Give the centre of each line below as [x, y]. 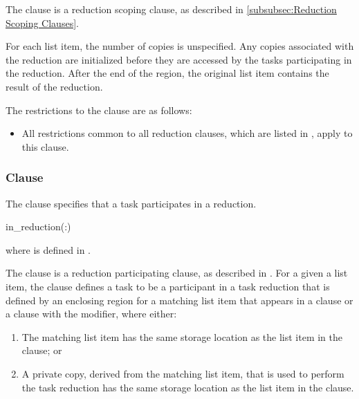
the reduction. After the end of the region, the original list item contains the [167, 73]
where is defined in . [48, 249]
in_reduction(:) [38, 226]
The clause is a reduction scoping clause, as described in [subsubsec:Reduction [171, 9]
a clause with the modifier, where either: [91, 314]
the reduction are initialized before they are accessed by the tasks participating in [179, 59]
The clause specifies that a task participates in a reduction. [131, 203]
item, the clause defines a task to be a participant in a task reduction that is [168, 286]
